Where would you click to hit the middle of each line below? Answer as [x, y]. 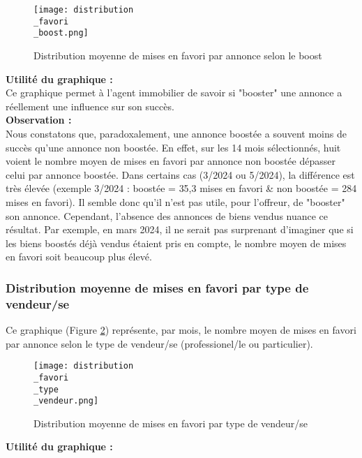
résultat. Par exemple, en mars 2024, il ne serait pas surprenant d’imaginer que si [180, 229]
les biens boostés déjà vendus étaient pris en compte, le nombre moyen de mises [176, 243]
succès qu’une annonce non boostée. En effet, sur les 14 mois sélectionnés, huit [173, 147]
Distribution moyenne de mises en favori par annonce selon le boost [178, 55]
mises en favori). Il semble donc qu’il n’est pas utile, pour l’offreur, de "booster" [175, 201]
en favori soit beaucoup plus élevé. [79, 257]
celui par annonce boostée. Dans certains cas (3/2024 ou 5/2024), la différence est [180, 174]
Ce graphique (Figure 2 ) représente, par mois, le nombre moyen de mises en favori [181, 330]
